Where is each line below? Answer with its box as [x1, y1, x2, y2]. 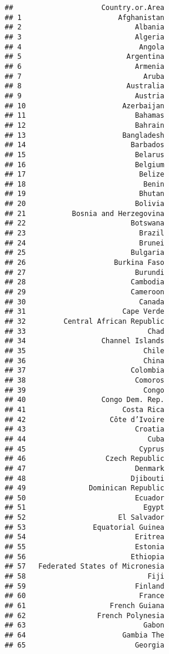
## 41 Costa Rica [5, 405, 165, 414]
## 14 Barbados [5, 141, 165, 150]
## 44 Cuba [5, 434, 165, 443]
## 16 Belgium [5, 160, 165, 169]
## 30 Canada [5, 297, 165, 306]
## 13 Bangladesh [5, 131, 165, 140]
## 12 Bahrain [5, 121, 165, 130]
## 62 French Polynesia [5, 611, 165, 620]
